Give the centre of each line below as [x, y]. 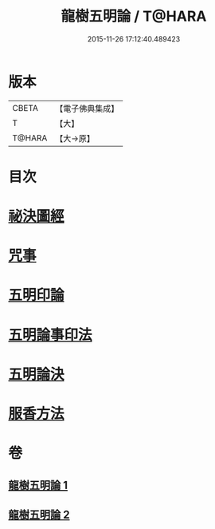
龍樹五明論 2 [39, 514]
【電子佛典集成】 [87, 109]
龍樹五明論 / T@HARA [134, 16]
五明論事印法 [51, 335]
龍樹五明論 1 [38, 485]
